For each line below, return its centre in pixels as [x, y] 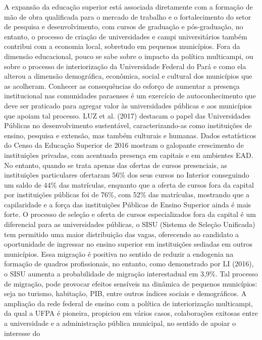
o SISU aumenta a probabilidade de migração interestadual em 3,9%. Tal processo [131, 274]
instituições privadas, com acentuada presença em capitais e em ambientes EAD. [129, 155]
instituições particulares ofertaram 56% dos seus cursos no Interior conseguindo [127, 175]
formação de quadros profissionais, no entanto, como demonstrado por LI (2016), [129, 264]
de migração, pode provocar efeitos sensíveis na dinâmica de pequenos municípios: [131, 283]
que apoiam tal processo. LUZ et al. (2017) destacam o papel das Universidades [127, 115]
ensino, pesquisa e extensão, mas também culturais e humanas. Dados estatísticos [130, 135]
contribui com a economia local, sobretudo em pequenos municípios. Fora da [122, 46]
